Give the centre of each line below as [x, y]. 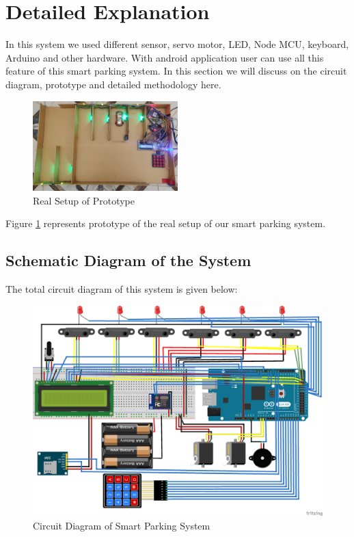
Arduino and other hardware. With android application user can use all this [165, 57]
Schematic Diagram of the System [128, 260]
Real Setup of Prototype [84, 200]
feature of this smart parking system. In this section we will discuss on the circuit [176, 71]
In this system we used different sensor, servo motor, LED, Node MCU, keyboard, [177, 44]
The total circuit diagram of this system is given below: [122, 289]
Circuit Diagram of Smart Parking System [122, 525]
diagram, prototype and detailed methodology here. [113, 84]
